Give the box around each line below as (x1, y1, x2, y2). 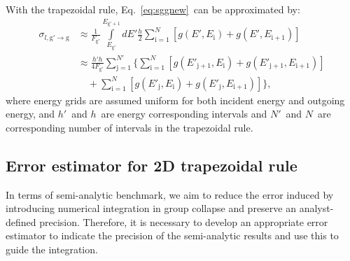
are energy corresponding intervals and (101, 106, 267, 121)
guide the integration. (6, 241, 98, 256)
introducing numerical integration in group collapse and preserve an (6, 201, 296, 216)
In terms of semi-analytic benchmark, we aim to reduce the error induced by (6, 187, 334, 202)
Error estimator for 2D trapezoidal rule (6, 154, 297, 176)
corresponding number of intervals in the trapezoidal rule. (6, 120, 253, 134)
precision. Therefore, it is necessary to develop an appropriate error (39, 214, 328, 229)
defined (6, 214, 36, 229)
